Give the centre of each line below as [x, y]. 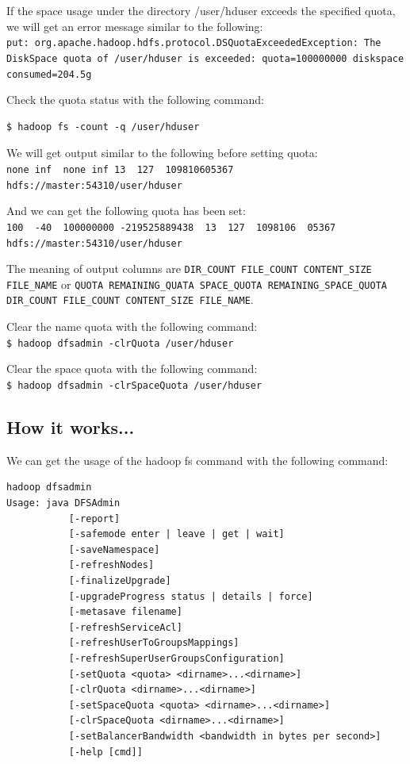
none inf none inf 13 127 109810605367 [120, 169]
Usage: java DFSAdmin [63, 503]
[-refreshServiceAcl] [125, 627]
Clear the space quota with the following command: [132, 369]
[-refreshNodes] [111, 565]
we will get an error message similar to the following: [135, 26]
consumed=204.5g [49, 74]
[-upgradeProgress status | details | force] [191, 596]
